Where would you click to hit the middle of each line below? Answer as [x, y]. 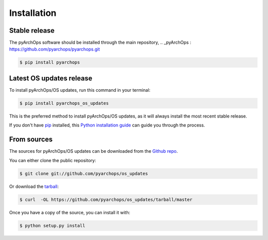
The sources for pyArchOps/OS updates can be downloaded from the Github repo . [94, 151]
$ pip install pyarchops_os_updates [64, 103]
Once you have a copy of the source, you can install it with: [70, 212]
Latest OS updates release [51, 78]
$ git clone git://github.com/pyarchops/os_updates [84, 173]
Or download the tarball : [34, 186]
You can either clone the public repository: [53, 160]
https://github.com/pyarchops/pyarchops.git [55, 49]
